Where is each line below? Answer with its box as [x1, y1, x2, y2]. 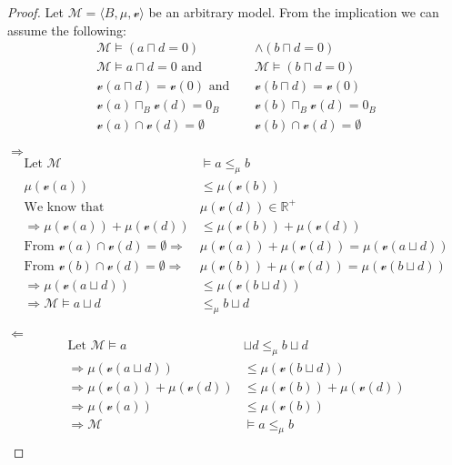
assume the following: [7, 20, 126, 39]
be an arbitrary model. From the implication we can [148, 3, 439, 21]
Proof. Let [7, 3, 64, 21]
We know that [24, 200, 105, 214]
